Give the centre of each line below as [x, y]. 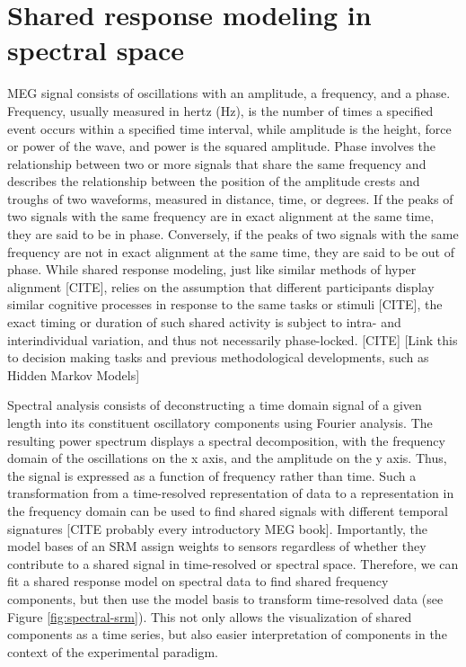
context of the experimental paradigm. [113, 651]
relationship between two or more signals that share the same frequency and [217, 163]
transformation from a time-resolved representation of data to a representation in [231, 493]
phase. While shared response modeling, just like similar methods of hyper [212, 269]
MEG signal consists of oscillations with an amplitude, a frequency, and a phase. [229, 93]
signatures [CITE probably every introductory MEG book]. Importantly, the [218, 528]
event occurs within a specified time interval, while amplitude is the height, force [229, 128]
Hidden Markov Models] [74, 374]
